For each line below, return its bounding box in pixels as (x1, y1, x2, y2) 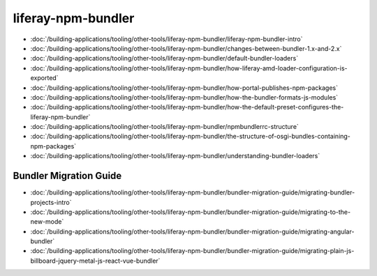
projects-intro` (30, 198, 73, 206)
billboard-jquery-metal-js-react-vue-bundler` (30, 256, 161, 265)
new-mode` (30, 217, 64, 226)
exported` (30, 74, 59, 82)
